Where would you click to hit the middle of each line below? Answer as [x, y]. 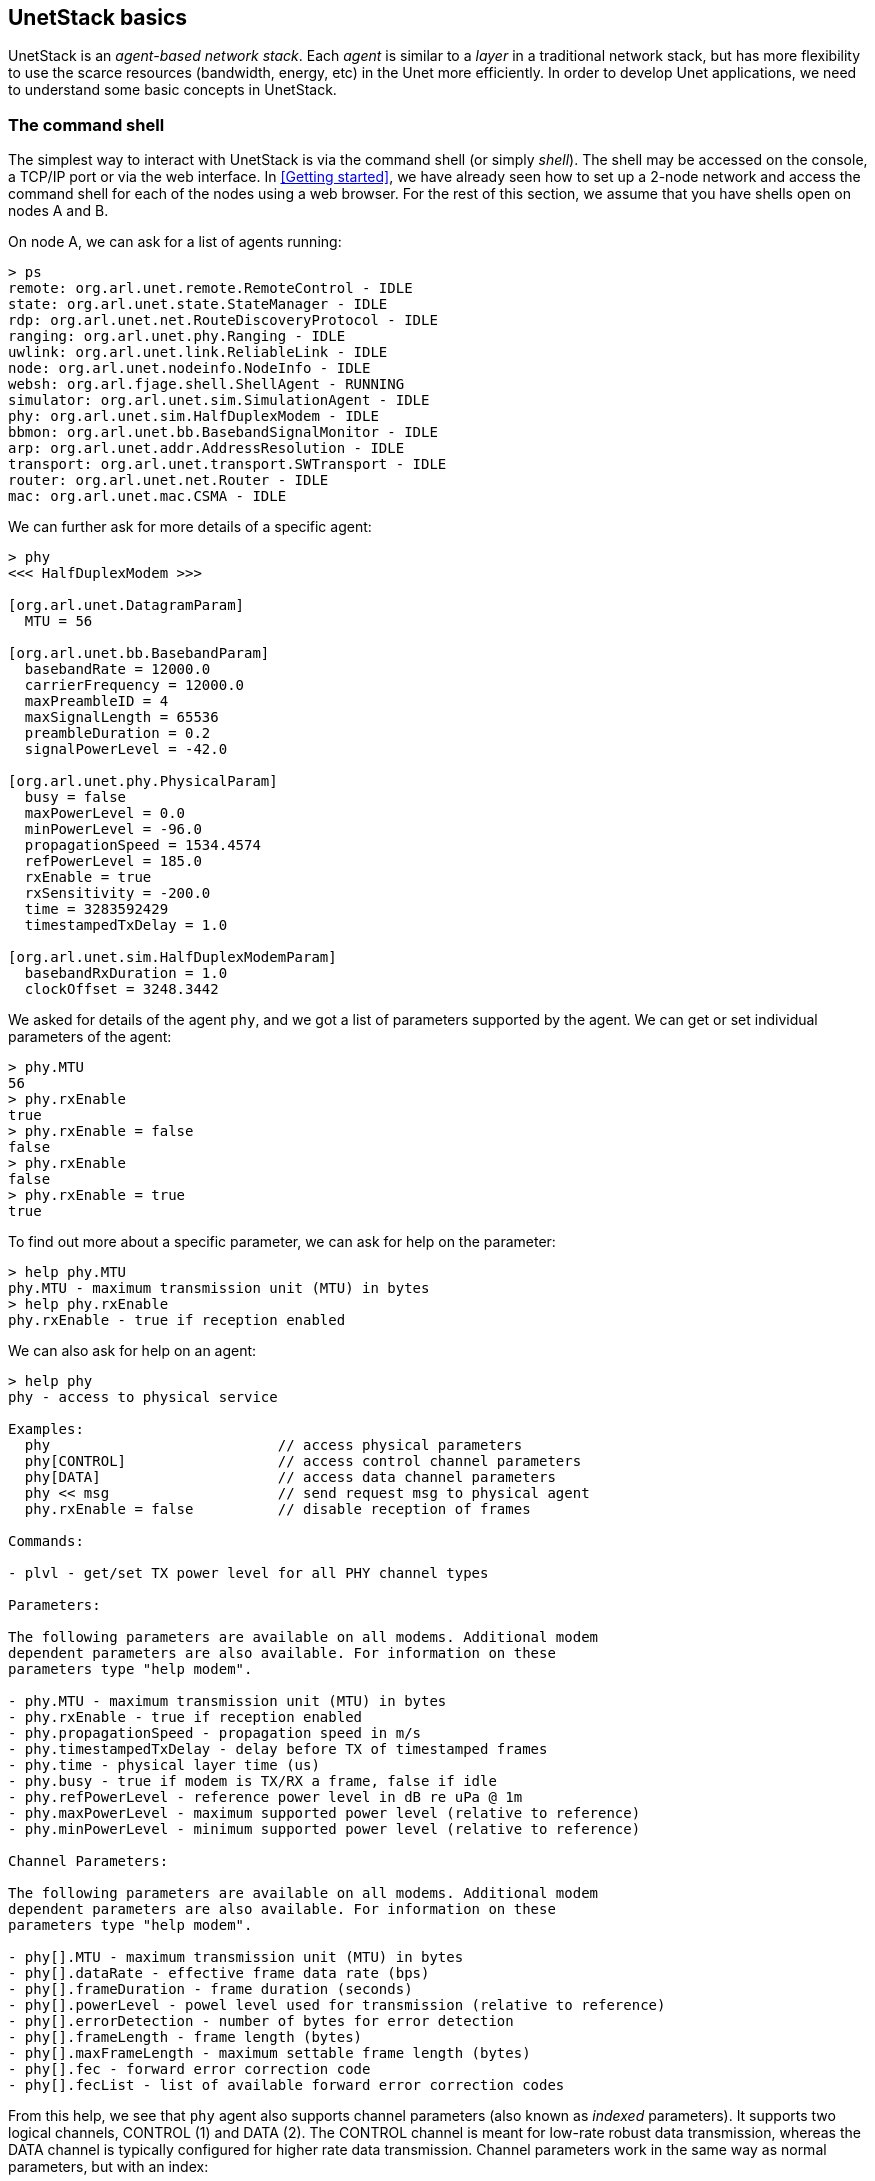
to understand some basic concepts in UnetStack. [172, 90]
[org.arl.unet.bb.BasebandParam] [139, 653]
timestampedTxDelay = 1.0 [126, 925]
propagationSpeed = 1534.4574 [142, 845]
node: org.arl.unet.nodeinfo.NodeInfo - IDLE [189, 368]
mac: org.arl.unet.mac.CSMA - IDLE [147, 496]
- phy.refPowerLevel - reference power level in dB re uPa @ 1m [265, 1797]
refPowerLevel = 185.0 [113, 861]
